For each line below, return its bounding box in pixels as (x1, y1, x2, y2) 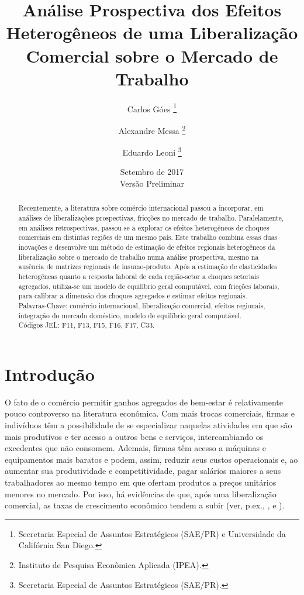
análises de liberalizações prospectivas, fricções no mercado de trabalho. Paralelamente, (18, 213, 284, 223)
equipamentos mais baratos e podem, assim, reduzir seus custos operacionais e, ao (5, 453, 298, 465)
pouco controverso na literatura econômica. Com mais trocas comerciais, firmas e (5, 407, 295, 419)
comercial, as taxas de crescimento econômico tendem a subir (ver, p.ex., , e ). (5, 499, 285, 511)
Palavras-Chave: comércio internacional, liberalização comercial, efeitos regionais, (18, 300, 265, 310)
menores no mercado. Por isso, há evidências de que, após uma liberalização (5, 487, 277, 500)
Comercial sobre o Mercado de (26, 43, 278, 67)
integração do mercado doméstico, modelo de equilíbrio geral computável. (18, 310, 242, 320)
